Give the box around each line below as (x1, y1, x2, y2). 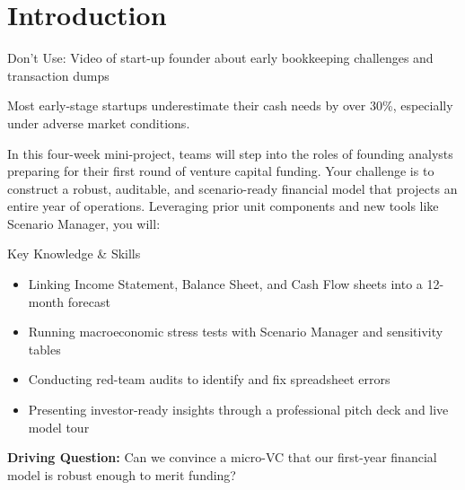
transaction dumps (7, 66, 110, 84)
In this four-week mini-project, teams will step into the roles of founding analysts (7, 144, 453, 162)
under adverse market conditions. (7, 113, 190, 132)
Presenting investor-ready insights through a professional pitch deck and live (28, 400, 449, 419)
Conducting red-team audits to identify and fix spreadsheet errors (28, 370, 390, 389)
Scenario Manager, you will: (7, 214, 161, 232)
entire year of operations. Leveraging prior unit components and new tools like (7, 197, 439, 215)
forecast (67, 292, 110, 311)
